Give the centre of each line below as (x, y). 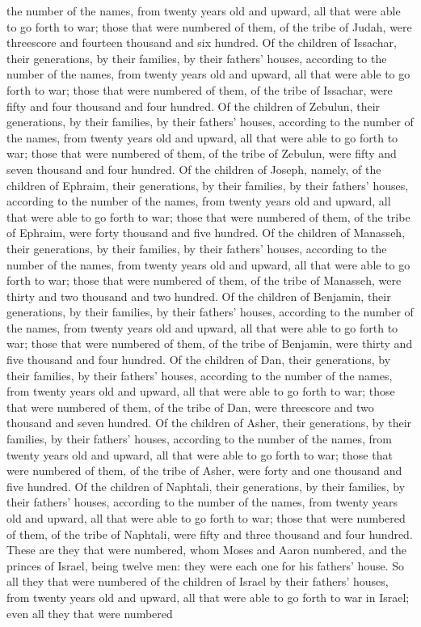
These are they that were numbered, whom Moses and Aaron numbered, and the (207, 550)
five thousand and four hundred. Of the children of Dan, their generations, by (199, 360)
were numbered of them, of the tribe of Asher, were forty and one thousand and (204, 470)
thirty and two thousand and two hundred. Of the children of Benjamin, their (199, 296)
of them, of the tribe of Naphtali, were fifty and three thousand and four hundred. (210, 534)
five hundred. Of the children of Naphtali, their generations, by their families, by (206, 486)
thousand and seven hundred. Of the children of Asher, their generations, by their (209, 423)
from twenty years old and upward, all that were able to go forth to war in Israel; (208, 597)
